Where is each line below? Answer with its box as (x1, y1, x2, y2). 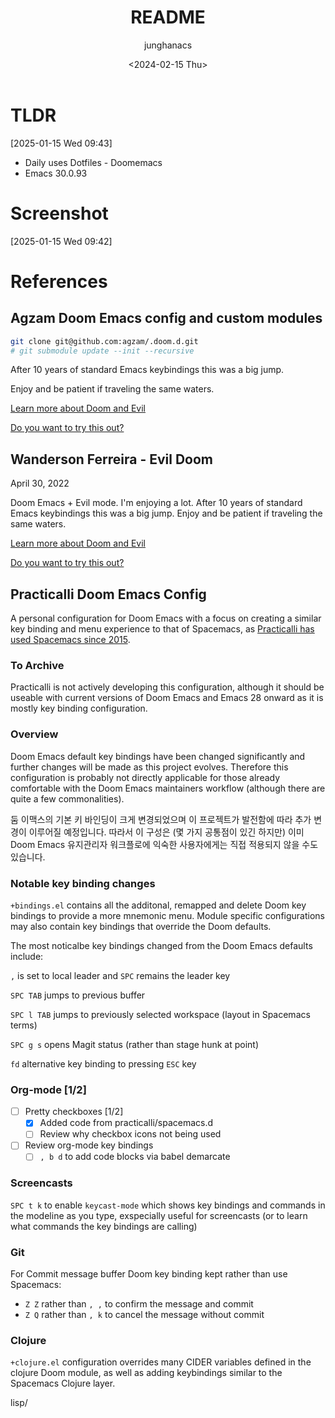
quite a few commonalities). (10, 792, 125, 805)
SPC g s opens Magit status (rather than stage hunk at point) (10, 1038, 260, 1050)
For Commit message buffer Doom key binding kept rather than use (10, 1268, 288, 1280)
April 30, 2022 (10, 477, 70, 490)
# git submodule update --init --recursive (10, 346, 195, 356)
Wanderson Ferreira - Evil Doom (10, 451, 214, 468)
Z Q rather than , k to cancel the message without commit (24, 1309, 265, 1321)
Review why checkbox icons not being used (39, 1128, 222, 1140)
